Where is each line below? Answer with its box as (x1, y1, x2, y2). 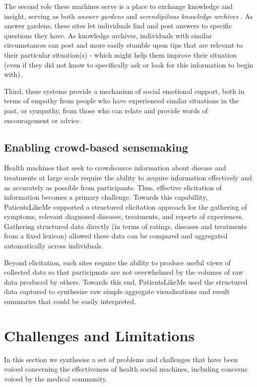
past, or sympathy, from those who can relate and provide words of (4, 105, 208, 115)
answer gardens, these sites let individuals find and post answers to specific (4, 20, 232, 31)
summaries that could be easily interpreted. (4, 296, 136, 307)
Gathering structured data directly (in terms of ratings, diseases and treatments (4, 221, 247, 231)
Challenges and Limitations (4, 325, 195, 345)
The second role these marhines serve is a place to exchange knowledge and (4, 1, 233, 11)
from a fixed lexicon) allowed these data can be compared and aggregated (4, 231, 228, 241)
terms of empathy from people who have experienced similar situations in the (4, 95, 239, 106)
